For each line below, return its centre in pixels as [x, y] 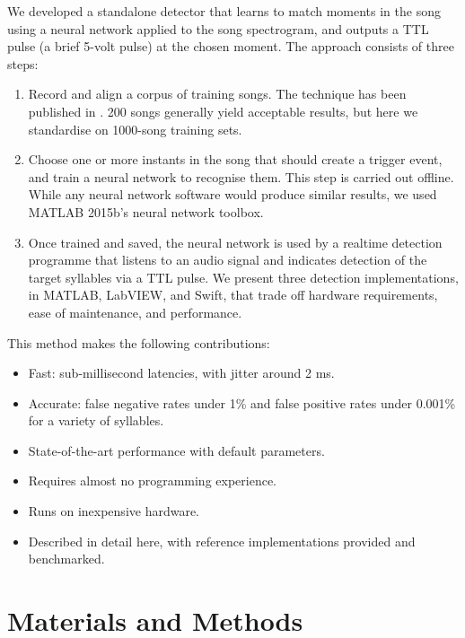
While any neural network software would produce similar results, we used [232, 194]
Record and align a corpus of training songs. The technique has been [217, 94]
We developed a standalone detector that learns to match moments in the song [224, 11]
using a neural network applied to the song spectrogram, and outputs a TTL [218, 28]
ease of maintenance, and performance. [135, 312]
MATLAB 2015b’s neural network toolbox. [146, 211]
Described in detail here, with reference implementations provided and [222, 541]
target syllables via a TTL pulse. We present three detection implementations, [243, 277]
